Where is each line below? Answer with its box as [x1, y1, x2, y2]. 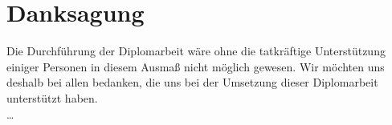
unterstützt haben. [6, 89, 98, 106]
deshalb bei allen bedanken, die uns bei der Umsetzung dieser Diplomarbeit [6, 74, 378, 91]
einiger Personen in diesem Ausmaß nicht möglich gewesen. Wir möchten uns [6, 58, 385, 75]
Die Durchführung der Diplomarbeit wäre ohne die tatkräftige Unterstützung [6, 42, 386, 59]
